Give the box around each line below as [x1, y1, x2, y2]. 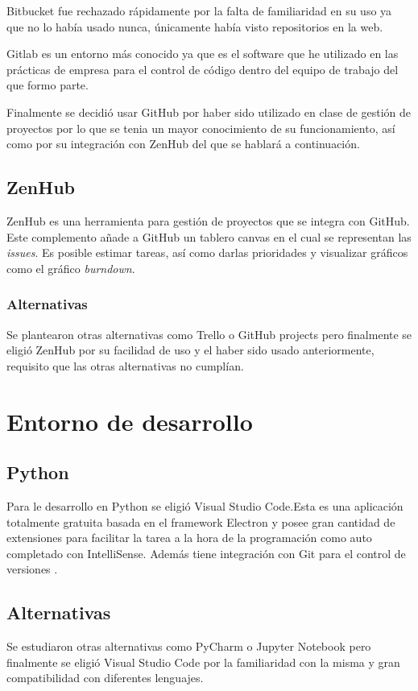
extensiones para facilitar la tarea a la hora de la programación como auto [6, 529, 372, 546]
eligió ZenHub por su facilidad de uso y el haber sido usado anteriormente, [6, 341, 375, 358]
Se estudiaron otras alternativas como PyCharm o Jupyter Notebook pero [6, 638, 371, 655]
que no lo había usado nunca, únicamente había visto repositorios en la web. [6, 18, 383, 35]
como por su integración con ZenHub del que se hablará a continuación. [6, 135, 360, 152]
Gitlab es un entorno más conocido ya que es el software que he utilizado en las [6, 45, 399, 62]
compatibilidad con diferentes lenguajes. [6, 669, 204, 686]
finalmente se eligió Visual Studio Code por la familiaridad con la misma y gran [6, 653, 400, 670]
